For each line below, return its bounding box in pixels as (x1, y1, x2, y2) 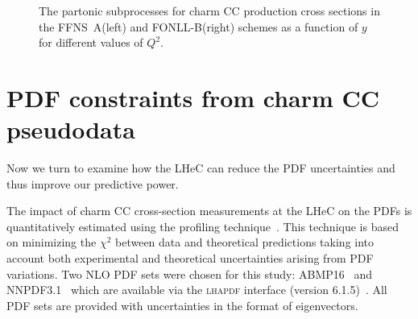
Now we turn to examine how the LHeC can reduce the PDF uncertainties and (6, 159, 395, 176)
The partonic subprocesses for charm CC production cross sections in (39, 2, 380, 19)
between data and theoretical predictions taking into (115, 234, 375, 251)
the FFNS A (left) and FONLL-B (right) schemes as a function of (39, 18, 358, 35)
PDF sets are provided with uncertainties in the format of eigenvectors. (6, 296, 358, 313)
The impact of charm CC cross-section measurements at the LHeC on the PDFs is (6, 202, 412, 219)
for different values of (39, 34, 143, 51)
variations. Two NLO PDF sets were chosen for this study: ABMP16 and (6, 265, 373, 282)
